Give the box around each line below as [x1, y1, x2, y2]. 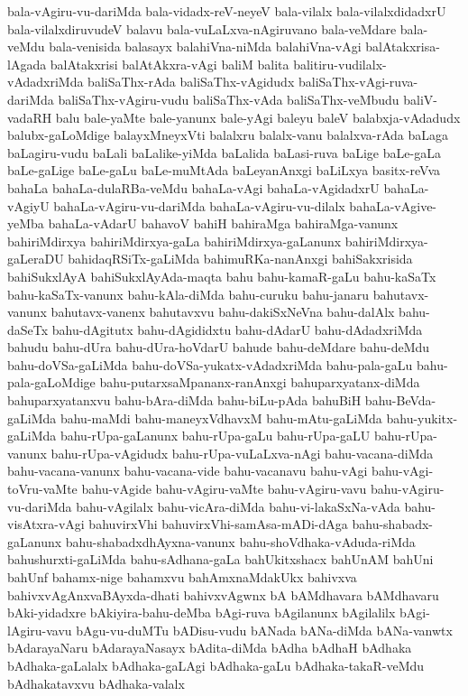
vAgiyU [7, 196, 50, 215]
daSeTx [7, 320, 49, 339]
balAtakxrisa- [365, 37, 440, 56]
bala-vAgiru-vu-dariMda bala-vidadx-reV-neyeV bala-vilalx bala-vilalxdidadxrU [7, 2, 446, 20]
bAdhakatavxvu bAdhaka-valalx [7, 673, 185, 692]
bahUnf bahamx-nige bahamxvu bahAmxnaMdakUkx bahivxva [7, 568, 357, 586]
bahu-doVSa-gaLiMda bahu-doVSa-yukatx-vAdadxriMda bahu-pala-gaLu [7, 355, 413, 374]
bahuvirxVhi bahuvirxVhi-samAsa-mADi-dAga [88, 515, 348, 534]
